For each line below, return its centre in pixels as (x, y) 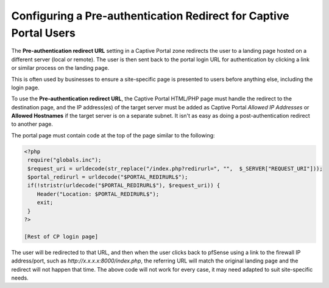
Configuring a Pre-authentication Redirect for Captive (150, 16)
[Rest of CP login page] (61, 236)
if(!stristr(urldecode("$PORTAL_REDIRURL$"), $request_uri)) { (124, 186)
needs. (20, 278)
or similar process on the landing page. (60, 68)
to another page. (32, 124)
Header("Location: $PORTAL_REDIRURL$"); (98, 194)
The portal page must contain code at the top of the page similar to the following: (113, 135)
